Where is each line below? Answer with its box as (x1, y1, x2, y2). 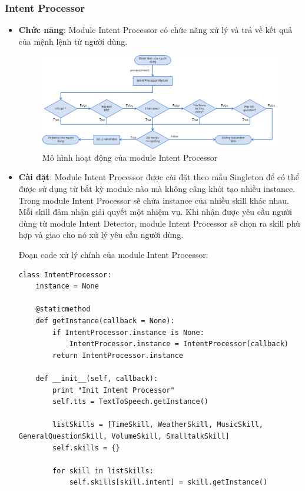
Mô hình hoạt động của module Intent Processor (42, 151, 218, 163)
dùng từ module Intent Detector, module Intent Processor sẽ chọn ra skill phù (18, 217, 300, 229)
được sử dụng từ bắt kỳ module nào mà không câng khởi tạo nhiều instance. (18, 183, 295, 195)
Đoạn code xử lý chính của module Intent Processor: (18, 248, 208, 261)
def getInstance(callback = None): (35, 317, 175, 325)
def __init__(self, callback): (35, 374, 158, 383)
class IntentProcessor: (18, 270, 112, 279)
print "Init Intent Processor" (52, 386, 175, 394)
